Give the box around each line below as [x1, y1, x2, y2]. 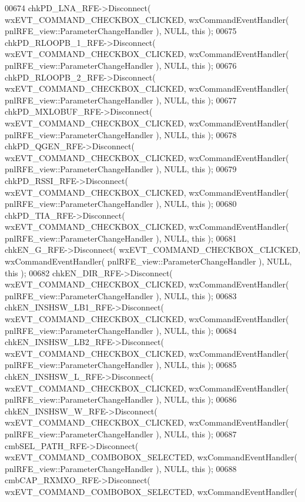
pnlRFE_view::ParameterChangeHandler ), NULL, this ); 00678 [5, 128, 237, 140]
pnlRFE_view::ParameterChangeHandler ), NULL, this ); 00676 [5, 59, 237, 71]
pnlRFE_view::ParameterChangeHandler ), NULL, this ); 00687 [5, 427, 237, 440]
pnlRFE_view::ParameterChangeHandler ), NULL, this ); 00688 [5, 462, 237, 474]
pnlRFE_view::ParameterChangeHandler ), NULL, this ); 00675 [5, 25, 237, 37]
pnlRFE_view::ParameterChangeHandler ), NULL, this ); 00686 [5, 393, 237, 406]
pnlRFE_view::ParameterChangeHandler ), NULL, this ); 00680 [5, 198, 237, 210]
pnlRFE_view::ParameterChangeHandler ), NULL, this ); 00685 [5, 359, 237, 371]
